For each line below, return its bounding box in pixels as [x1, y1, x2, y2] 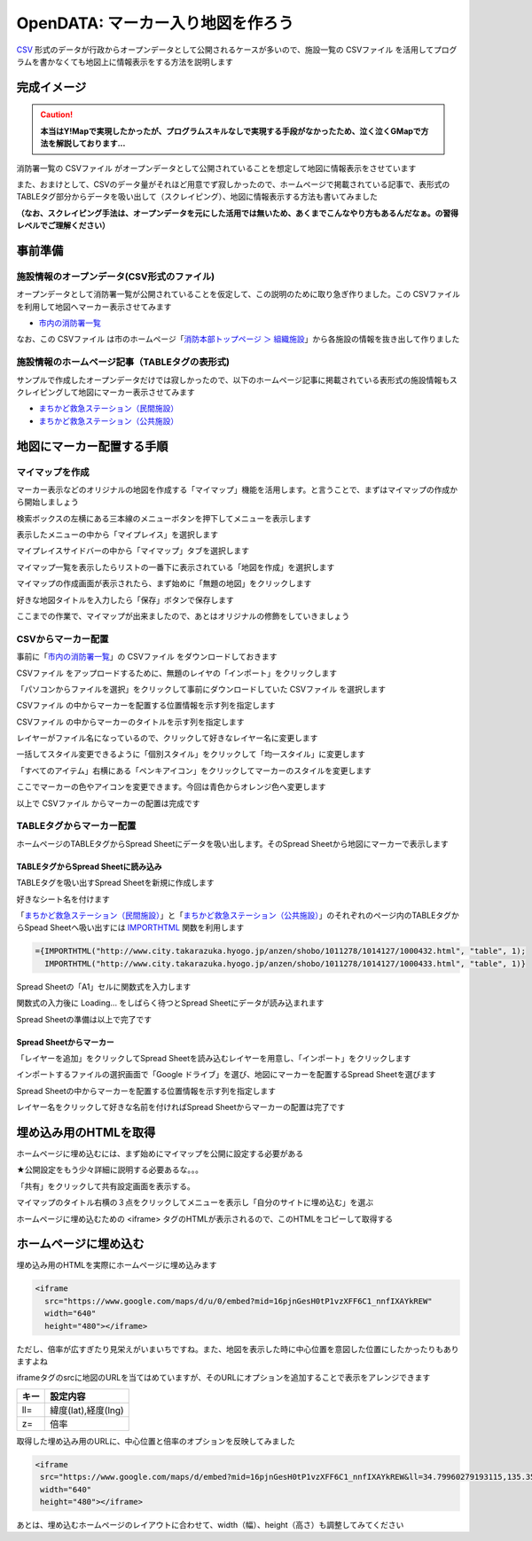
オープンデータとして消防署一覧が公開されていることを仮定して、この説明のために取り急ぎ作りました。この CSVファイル [16, 289, 461, 300]
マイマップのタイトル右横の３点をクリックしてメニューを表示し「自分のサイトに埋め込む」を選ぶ [16, 1197, 374, 1208]
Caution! [40, 109, 74, 120]
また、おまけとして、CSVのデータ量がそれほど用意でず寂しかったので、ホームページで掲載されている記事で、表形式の [16, 178, 450, 190]
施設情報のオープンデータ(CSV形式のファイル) [16, 270, 215, 283]
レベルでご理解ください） [16, 220, 110, 231]
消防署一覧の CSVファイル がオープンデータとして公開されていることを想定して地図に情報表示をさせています [16, 162, 417, 173]
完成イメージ [16, 80, 87, 95]
